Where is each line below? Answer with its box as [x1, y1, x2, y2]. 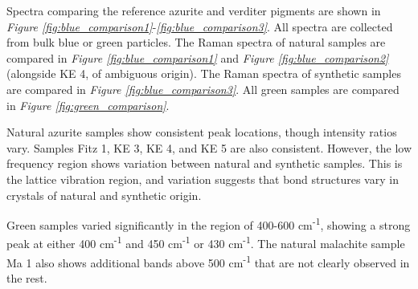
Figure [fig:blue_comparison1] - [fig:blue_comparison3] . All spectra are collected [6, 18, 393, 35]
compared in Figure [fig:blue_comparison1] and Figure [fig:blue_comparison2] [6, 49, 389, 66]
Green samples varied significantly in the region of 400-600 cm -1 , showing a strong [6, 214, 411, 233]
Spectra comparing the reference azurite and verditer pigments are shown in [6, 2, 381, 18]
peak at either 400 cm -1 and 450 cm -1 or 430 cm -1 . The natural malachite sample [6, 233, 405, 252]
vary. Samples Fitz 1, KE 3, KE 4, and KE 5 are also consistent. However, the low [6, 139, 412, 156]
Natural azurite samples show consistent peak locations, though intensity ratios [6, 124, 397, 140]
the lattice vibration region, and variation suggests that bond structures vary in [6, 170, 399, 187]
